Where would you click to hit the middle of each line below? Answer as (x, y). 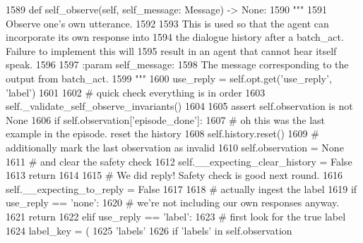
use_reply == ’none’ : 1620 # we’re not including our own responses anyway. (173, 202)
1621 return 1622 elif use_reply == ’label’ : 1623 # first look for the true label (176, 216)
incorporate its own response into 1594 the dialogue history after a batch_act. (175, 37)
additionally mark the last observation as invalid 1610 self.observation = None (175, 147)
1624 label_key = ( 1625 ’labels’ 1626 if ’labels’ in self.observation (149, 230)
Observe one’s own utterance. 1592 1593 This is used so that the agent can (167, 23)
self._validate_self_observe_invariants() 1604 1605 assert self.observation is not (179, 106)
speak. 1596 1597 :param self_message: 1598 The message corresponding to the (177, 64)
